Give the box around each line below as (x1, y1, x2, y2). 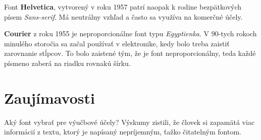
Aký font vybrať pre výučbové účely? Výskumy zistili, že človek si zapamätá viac (4, 116, 255, 127)
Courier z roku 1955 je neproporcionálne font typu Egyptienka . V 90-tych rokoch (4, 28, 257, 39)
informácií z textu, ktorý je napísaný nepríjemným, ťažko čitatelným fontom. (4, 126, 241, 137)
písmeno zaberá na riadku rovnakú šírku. (4, 57, 131, 68)
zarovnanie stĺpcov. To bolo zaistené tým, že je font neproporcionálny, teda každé (4, 48, 256, 58)
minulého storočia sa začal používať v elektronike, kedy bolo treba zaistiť (4, 38, 230, 48)
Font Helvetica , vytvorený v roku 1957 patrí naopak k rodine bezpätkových (4, 2, 242, 12)
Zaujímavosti (4, 87, 95, 108)
